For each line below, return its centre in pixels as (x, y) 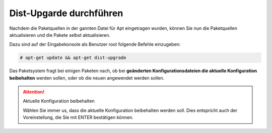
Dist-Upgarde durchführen (66, 13)
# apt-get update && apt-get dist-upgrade (73, 58)
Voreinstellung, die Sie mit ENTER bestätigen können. (78, 117)
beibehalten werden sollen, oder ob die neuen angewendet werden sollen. (87, 78)
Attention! (34, 92)
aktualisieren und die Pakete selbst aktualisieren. (60, 35)
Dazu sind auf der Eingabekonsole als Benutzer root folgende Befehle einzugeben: (95, 44)
